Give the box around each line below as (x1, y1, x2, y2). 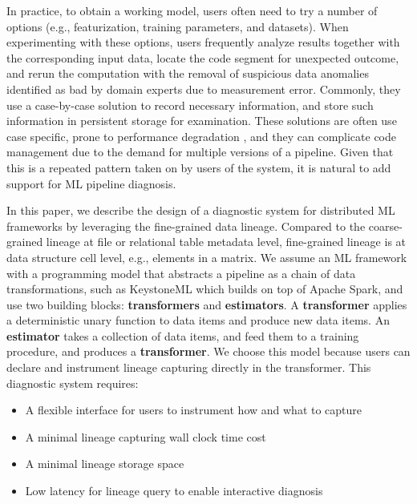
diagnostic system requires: (6, 374, 139, 391)
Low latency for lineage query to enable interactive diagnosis (25, 482, 323, 499)
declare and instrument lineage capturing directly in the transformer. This (6, 359, 371, 376)
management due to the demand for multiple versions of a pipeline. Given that (6, 143, 394, 160)
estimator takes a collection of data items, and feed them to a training (6, 327, 359, 344)
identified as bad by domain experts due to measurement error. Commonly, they (6, 80, 401, 97)
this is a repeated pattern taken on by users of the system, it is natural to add (6, 159, 391, 175)
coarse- (368, 217, 403, 234)
